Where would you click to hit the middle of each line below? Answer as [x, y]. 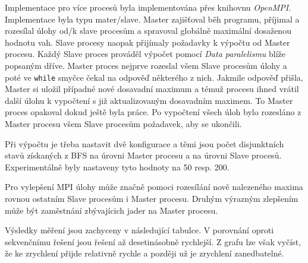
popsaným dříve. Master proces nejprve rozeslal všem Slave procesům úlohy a [146, 65]
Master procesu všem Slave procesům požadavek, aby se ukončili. [123, 123]
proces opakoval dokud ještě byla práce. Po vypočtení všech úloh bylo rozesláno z [153, 112]
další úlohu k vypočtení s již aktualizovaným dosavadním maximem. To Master [149, 100]
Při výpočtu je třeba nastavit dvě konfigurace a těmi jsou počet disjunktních [144, 143]
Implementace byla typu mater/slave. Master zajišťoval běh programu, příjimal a [152, 19]
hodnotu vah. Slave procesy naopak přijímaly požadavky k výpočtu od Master [147, 42]
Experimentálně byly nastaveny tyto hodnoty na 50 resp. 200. [117, 167]
